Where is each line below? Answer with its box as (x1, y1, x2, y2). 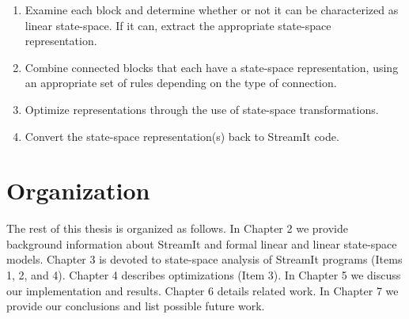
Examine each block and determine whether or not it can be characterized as (25, 2, 399, 17)
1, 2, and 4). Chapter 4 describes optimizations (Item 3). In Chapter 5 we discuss (6, 267, 401, 283)
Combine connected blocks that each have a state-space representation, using (25, 59, 399, 75)
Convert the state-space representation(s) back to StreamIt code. (25, 127, 339, 144)
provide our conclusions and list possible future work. (6, 298, 265, 314)
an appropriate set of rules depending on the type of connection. (25, 74, 337, 91)
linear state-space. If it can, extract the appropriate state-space (25, 17, 331, 33)
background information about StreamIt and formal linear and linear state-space (6, 235, 397, 252)
